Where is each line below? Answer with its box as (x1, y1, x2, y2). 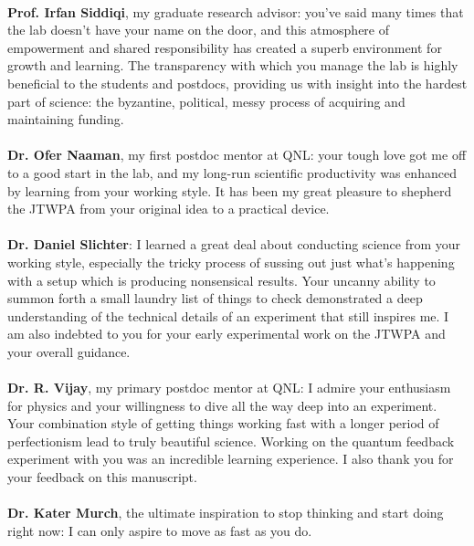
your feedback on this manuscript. (7, 467, 197, 487)
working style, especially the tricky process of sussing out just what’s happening (7, 252, 455, 271)
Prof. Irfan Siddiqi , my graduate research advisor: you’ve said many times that (7, 2, 464, 21)
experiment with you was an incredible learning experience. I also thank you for (7, 449, 454, 468)
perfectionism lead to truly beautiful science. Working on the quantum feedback (7, 431, 455, 450)
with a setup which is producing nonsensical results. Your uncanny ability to (7, 270, 436, 289)
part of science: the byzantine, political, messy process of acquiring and (7, 91, 406, 110)
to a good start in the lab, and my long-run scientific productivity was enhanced (7, 163, 457, 182)
